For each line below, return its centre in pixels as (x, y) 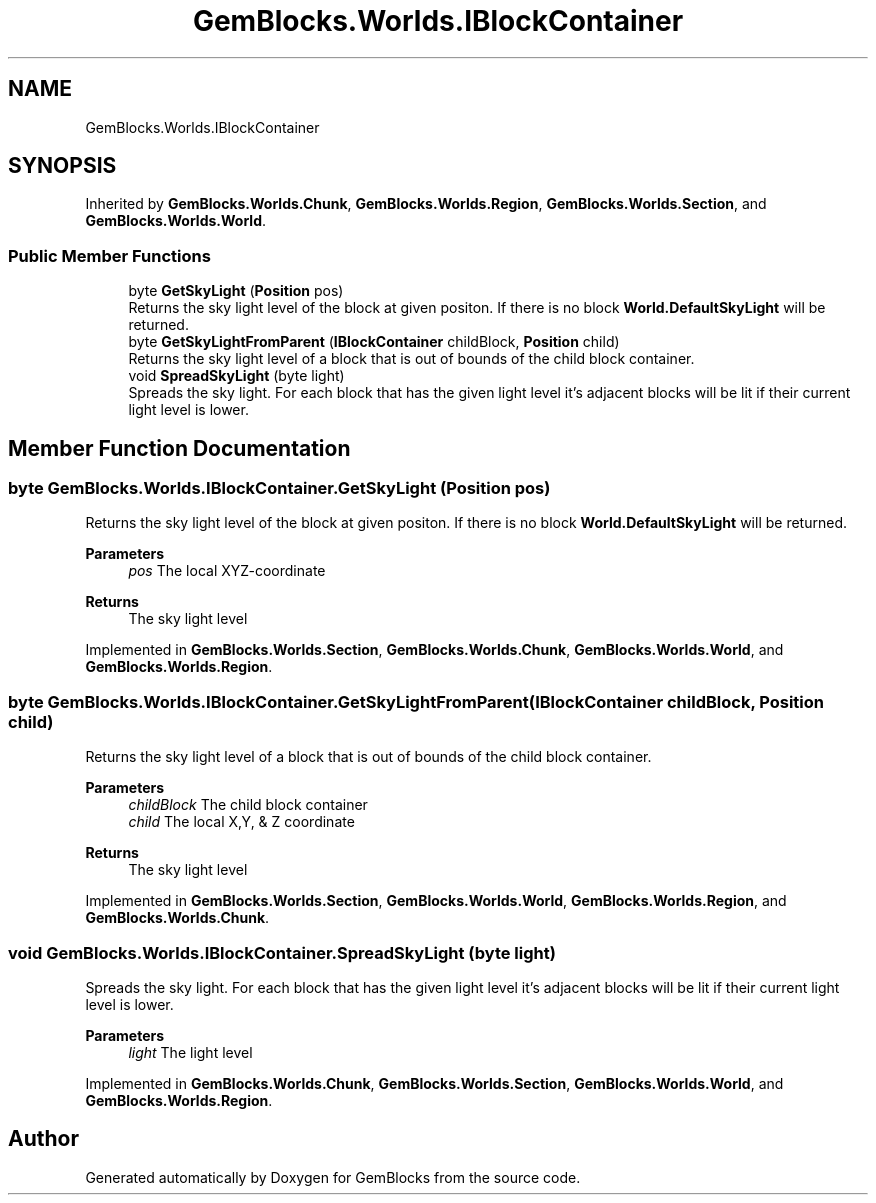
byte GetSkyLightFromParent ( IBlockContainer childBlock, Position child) (374, 342)
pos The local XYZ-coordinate (227, 571)
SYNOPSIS (62, 166)
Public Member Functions (109, 255)
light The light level (190, 1052)
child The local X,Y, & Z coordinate (241, 822)
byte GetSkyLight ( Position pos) (236, 291)
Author (43, 1139)
